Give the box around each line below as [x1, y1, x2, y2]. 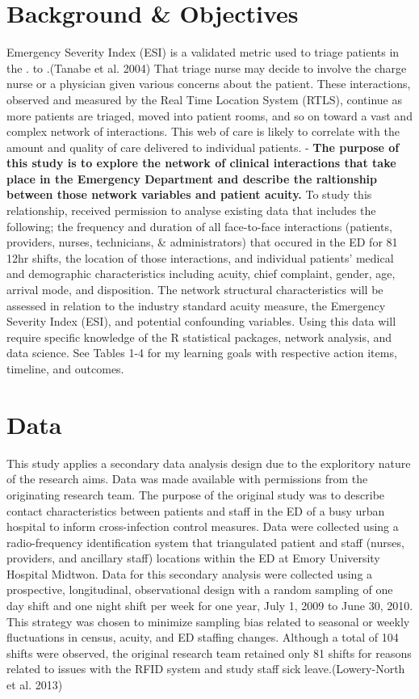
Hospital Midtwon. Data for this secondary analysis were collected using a [6, 565, 373, 582]
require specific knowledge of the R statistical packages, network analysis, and [6, 328, 392, 345]
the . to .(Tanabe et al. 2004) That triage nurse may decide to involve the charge [6, 59, 407, 76]
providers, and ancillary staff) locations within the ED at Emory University [6, 550, 380, 566]
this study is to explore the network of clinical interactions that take [6, 154, 396, 171]
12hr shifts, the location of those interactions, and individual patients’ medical [6, 249, 394, 266]
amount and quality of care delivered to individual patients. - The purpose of [6, 138, 400, 155]
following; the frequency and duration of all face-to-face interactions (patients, [6, 217, 392, 234]
